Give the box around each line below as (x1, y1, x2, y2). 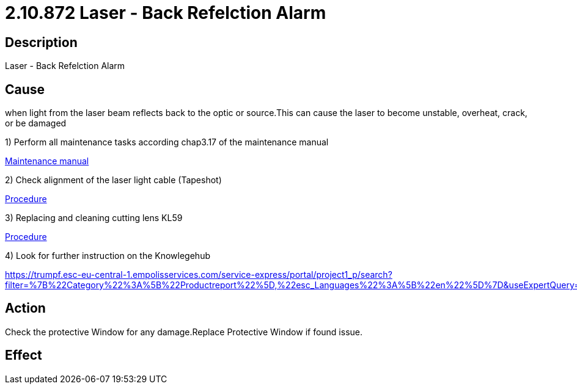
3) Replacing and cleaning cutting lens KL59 (5, 213, 183, 224)
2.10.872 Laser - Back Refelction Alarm (5, 2, 326, 23)
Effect (5, 347, 42, 363)
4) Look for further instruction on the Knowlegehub (5, 250, 210, 261)
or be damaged (5, 118, 67, 129)
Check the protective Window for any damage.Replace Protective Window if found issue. (5, 326, 363, 337)
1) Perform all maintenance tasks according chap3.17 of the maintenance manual (5, 137, 329, 148)
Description (5, 34, 78, 50)
